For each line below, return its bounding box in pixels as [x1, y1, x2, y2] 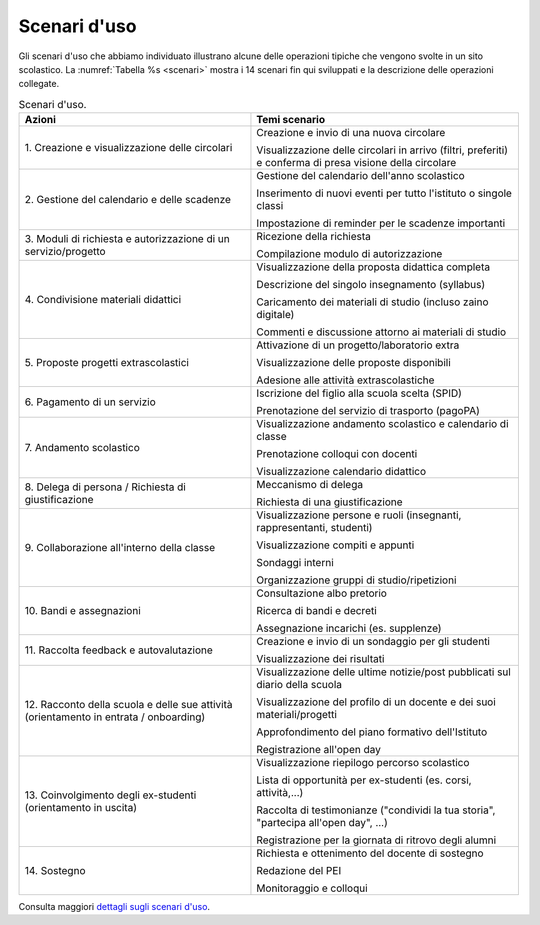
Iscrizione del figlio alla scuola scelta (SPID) [256, 386, 462, 400]
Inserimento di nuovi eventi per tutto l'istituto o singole [256, 186, 512, 200]
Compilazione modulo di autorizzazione [256, 247, 443, 261]
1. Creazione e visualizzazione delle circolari [24, 141, 233, 155]
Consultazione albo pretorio [256, 586, 387, 600]
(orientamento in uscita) [24, 801, 137, 815]
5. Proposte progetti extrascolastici [24, 356, 190, 370]
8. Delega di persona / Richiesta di [24, 480, 187, 494]
